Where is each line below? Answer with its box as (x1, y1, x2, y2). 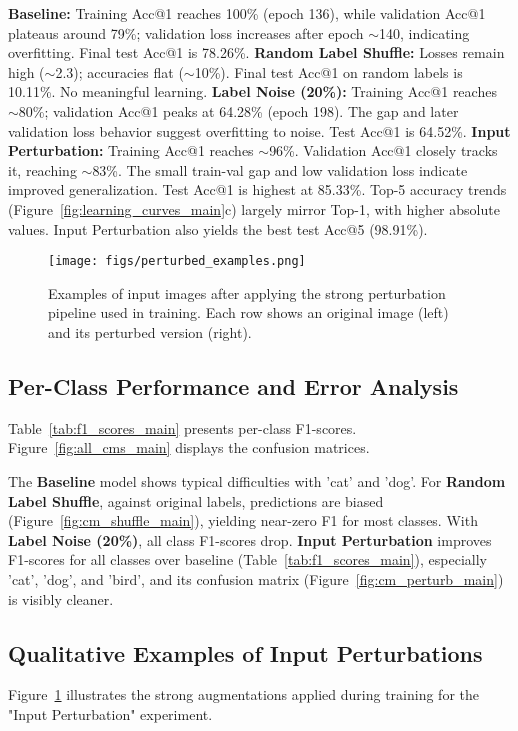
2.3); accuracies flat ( (55, 61, 184, 82)
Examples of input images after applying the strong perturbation (48, 282, 446, 303)
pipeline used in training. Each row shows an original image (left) (48, 302, 449, 323)
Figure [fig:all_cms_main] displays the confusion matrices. (8, 437, 370, 458)
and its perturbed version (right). (48, 321, 252, 342)
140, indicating (379, 22, 470, 43)
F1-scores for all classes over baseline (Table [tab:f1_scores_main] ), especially (8, 549, 487, 570)
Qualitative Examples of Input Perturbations (8, 637, 483, 668)
